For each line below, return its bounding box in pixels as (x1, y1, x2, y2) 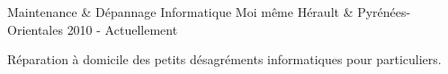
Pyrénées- (357, 3, 411, 21)
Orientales (7, 20, 63, 38)
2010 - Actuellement (67, 20, 178, 38)
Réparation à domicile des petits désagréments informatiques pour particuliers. (7, 50, 442, 69)
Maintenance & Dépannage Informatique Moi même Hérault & (7, 3, 354, 21)
